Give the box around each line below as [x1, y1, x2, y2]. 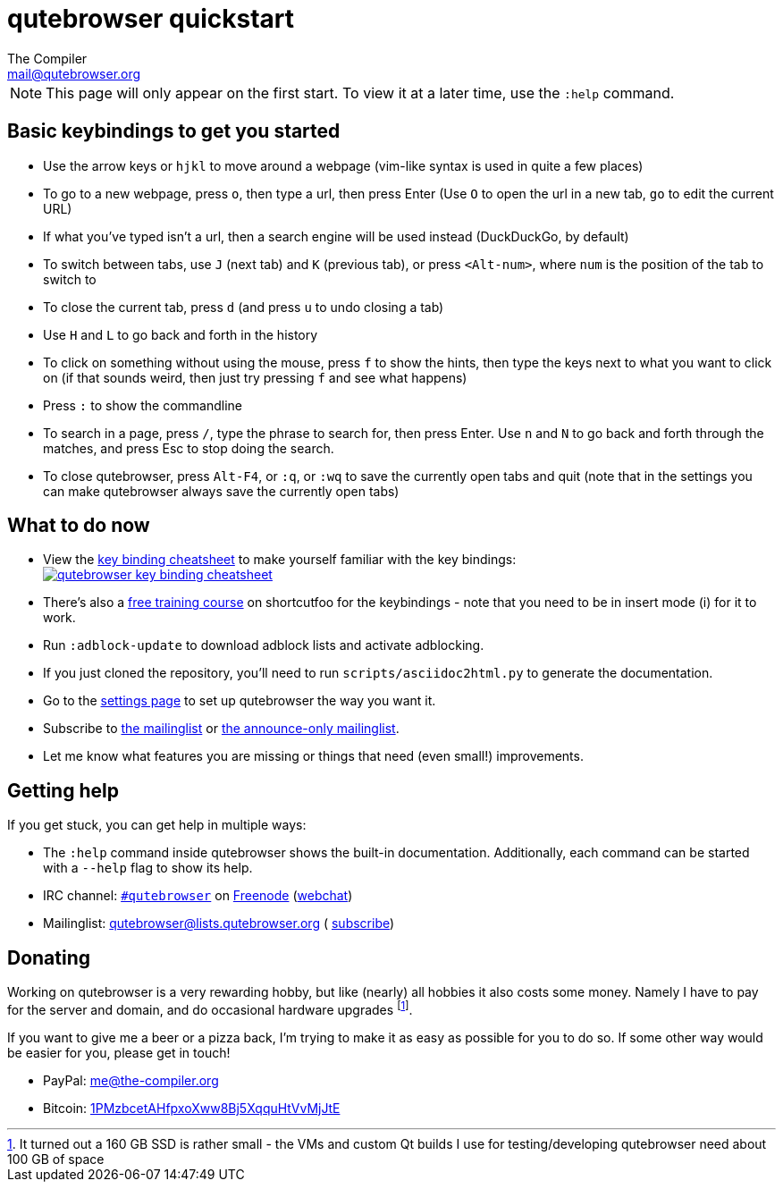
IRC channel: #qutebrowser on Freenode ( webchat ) [43, 888, 353, 904]
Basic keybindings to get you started [7, 120, 341, 143]
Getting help [7, 779, 119, 802]
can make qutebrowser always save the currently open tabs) [43, 483, 400, 499]
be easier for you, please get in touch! [7, 1044, 231, 1060]
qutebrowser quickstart [7, 4, 295, 34]
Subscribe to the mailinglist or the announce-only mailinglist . [43, 721, 400, 737]
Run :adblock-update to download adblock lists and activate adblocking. [43, 637, 484, 654]
